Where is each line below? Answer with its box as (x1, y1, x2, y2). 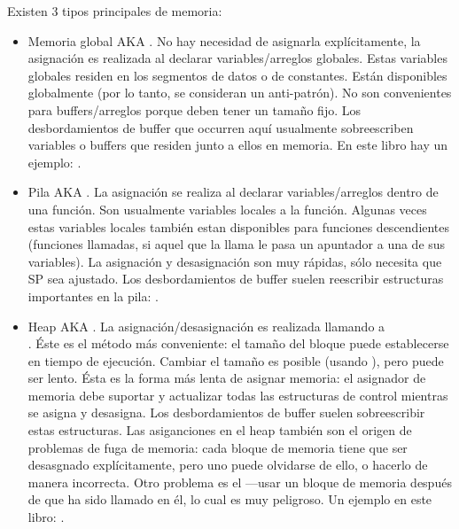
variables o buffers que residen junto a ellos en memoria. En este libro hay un (27, 136, 448, 154)
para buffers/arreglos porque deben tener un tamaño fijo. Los (27, 100, 361, 119)
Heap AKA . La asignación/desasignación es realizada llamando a (27, 316, 385, 335)
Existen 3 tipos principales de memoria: (7, 2, 222, 19)
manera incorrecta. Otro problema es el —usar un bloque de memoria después (27, 472, 452, 491)
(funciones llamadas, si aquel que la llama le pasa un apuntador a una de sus (27, 235, 446, 253)
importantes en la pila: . (27, 286, 159, 305)
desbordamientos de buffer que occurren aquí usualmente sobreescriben (27, 118, 414, 136)
